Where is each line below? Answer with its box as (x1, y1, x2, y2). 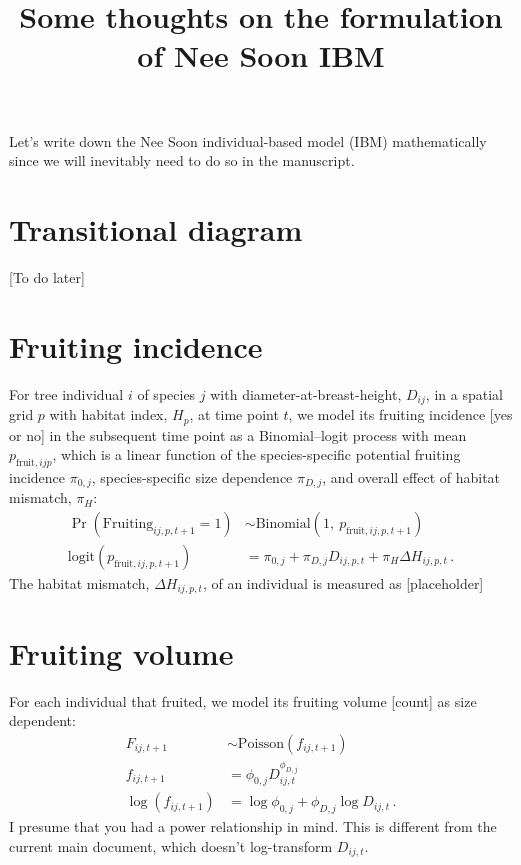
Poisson (237, 736, 285, 751)
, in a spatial (425, 383, 503, 404)
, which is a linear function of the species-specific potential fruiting (52, 444, 461, 465)
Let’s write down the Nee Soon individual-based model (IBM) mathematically (9, 130, 487, 151)
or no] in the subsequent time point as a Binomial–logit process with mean (9, 424, 467, 445)
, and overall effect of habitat (322, 466, 501, 487)
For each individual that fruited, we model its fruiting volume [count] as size (9, 690, 477, 711)
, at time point (189, 404, 279, 425)
